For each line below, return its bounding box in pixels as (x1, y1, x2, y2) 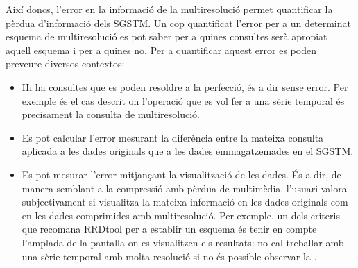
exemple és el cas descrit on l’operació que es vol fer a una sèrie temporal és (22, 93, 345, 108)
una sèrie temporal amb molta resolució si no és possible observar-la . (22, 249, 317, 263)
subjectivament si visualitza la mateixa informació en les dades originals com (22, 194, 348, 209)
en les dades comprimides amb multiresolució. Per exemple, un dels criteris (22, 208, 340, 222)
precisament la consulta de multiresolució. (22, 107, 200, 122)
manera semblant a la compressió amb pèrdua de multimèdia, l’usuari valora (22, 181, 347, 195)
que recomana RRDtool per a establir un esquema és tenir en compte (22, 221, 317, 236)
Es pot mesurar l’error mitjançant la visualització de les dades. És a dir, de (22, 167, 341, 181)
